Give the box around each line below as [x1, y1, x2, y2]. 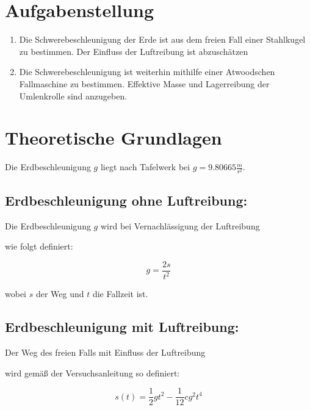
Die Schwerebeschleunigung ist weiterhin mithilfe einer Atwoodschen [19, 65, 275, 78]
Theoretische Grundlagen [5, 125, 222, 150]
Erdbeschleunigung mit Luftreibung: [5, 317, 239, 336]
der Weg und [35, 287, 84, 300]
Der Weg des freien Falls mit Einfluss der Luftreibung [5, 345, 206, 358]
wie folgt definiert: [5, 240, 73, 253]
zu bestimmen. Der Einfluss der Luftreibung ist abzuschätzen [19, 45, 248, 57]
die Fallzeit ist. [92, 287, 148, 300]
